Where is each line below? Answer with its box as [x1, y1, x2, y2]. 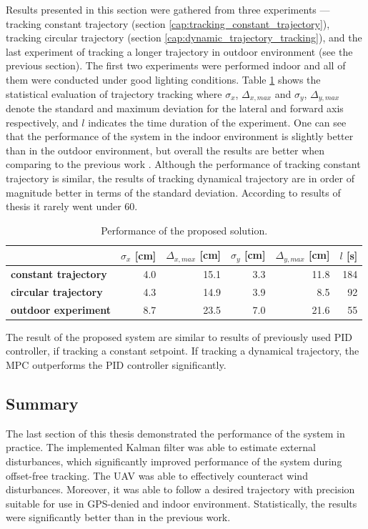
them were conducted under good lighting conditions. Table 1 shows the [6, 71, 321, 86]
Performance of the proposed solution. [101, 222, 268, 237]
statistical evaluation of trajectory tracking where [6, 86, 222, 101]
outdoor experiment [11, 302, 111, 317]
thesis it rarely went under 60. [6, 199, 138, 214]
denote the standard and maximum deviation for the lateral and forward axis [6, 101, 344, 116]
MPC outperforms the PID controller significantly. [6, 357, 227, 372]
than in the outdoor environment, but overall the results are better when [6, 142, 325, 157]
